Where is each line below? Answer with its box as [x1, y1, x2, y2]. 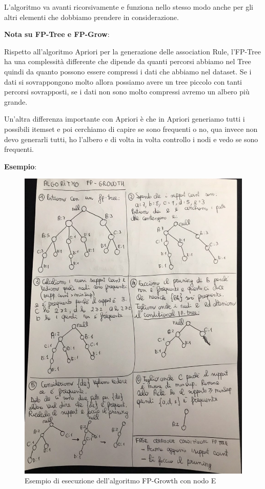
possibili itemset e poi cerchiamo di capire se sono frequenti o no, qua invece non [4, 123, 258, 134]
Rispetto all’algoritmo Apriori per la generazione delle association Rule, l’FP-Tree [4, 46, 261, 56]
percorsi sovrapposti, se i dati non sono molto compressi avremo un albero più [4, 86, 250, 97]
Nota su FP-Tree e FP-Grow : [4, 29, 110, 40]
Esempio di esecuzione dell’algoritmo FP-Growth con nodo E [25, 475, 216, 486]
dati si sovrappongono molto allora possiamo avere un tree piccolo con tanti [4, 76, 242, 87]
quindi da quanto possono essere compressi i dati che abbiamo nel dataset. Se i [4, 66, 252, 76]
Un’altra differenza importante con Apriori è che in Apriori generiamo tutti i [4, 113, 245, 124]
